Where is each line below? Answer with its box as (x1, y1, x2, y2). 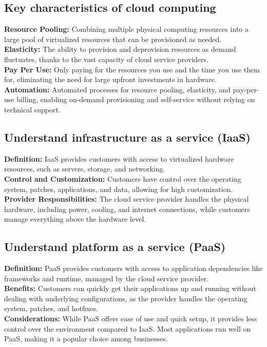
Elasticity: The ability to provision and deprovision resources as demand (4, 44, 236, 54)
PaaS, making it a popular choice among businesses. (4, 333, 168, 344)
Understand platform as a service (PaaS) (4, 239, 226, 255)
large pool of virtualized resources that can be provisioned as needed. (4, 33, 222, 44)
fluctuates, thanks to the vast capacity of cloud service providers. (4, 53, 208, 64)
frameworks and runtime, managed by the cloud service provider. (4, 273, 209, 283)
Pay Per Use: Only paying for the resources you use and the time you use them (4, 64, 260, 74)
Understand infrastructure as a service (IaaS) (4, 129, 251, 145)
